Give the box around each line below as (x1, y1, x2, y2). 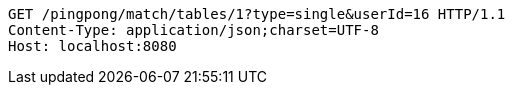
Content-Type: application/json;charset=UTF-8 (8, 22, 379, 38)
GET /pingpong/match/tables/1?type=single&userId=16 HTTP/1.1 (8, 6, 506, 22)
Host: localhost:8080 (8, 38, 177, 54)
